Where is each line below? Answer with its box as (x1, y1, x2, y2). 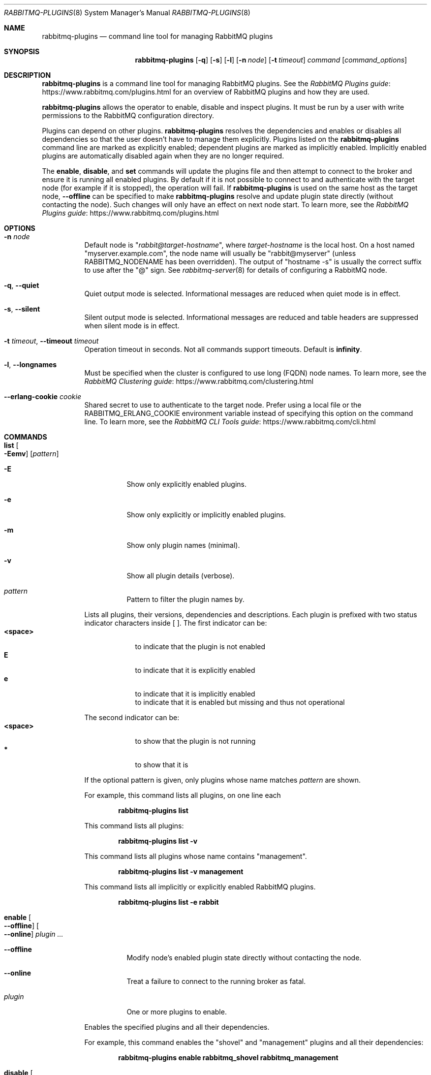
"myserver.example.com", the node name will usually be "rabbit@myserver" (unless (84, 249, 356, 257)
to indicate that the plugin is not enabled (135, 642, 266, 651)
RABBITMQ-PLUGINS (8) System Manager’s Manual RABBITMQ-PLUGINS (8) (4, 8, 250, 17)
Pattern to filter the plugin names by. (126, 595, 245, 603)
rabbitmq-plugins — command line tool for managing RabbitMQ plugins (42, 32, 273, 40)
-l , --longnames (4, 360, 57, 369)
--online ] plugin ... (4, 930, 63, 938)
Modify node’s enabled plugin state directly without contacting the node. (126, 953, 362, 962)
